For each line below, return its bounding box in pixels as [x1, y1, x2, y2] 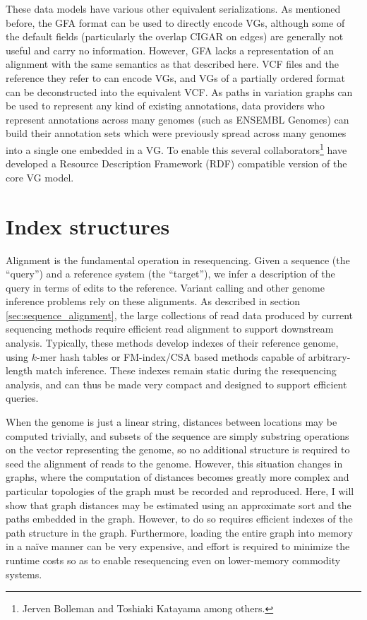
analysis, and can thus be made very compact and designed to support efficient [6, 376, 347, 391]
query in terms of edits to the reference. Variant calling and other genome [6, 280, 325, 294]
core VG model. [6, 169, 74, 184]
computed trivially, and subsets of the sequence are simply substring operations [6, 428, 349, 443]
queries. [6, 391, 39, 405]
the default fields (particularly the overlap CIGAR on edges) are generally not [6, 29, 344, 44]
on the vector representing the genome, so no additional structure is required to [6, 442, 350, 457]
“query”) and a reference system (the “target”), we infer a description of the [6, 266, 335, 281]
